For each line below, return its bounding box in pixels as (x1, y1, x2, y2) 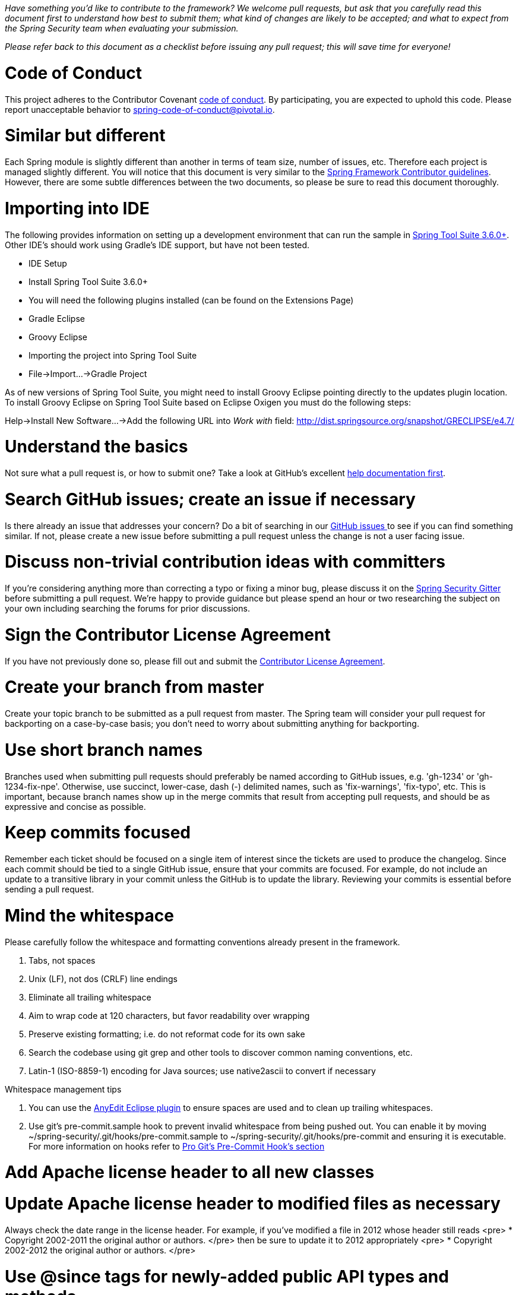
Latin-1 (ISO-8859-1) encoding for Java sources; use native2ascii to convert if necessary (29, 1065, 376, 1076)
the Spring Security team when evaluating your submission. (5, 23, 239, 33)
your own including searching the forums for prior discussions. (5, 603, 250, 613)
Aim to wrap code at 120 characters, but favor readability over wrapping (29, 1010, 310, 1021)
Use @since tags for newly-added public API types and (5, 1266, 449, 1287)
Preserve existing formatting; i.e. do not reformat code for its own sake (29, 1028, 305, 1039)
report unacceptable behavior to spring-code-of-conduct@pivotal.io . (5, 104, 275, 115)
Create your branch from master (5, 677, 264, 698)
